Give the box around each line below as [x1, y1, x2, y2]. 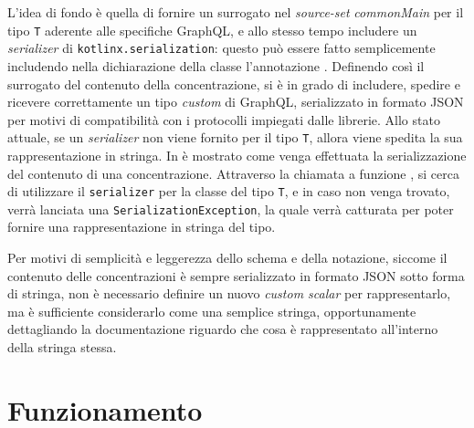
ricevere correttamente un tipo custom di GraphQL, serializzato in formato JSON [7, 92, 464, 111]
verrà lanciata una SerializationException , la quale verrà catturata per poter [7, 199, 454, 218]
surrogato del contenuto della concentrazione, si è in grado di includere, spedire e [7, 74, 460, 93]
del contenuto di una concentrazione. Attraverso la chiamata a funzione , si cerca [7, 163, 459, 183]
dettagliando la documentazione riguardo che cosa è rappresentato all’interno [7, 319, 438, 339]
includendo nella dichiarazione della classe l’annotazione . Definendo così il [7, 56, 425, 75]
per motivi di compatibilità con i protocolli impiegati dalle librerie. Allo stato [7, 110, 440, 129]
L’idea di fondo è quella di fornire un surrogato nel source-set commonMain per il [7, 3, 464, 21]
